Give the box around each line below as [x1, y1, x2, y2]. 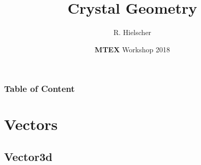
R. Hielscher [113, 27, 152, 38]
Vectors [4, 114, 58, 135]
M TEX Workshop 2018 [95, 44, 170, 54]
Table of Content [4, 82, 75, 95]
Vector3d [4, 149, 52, 164]
